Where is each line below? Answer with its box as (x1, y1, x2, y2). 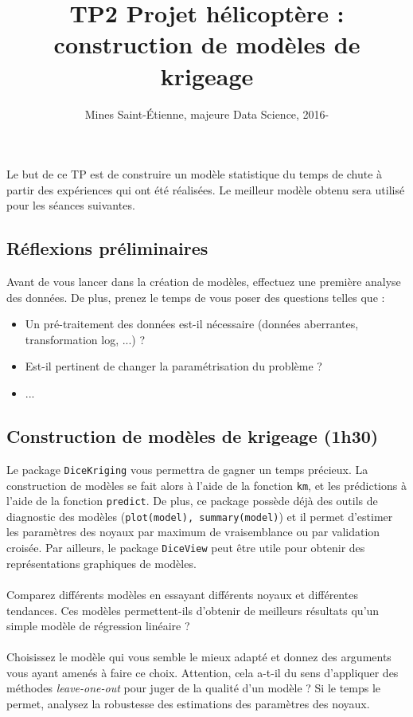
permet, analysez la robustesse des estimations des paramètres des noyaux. (6, 695, 370, 712)
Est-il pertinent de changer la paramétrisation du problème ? (25, 358, 322, 374)
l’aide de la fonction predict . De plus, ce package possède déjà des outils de (6, 492, 378, 509)
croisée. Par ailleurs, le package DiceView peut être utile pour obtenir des (6, 539, 365, 556)
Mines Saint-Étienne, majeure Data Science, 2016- (84, 105, 329, 122)
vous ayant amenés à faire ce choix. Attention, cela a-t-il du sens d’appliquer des (6, 664, 399, 680)
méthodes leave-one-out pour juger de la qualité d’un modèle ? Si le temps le (6, 680, 381, 696)
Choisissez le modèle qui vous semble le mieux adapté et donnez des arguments (6, 648, 392, 665)
